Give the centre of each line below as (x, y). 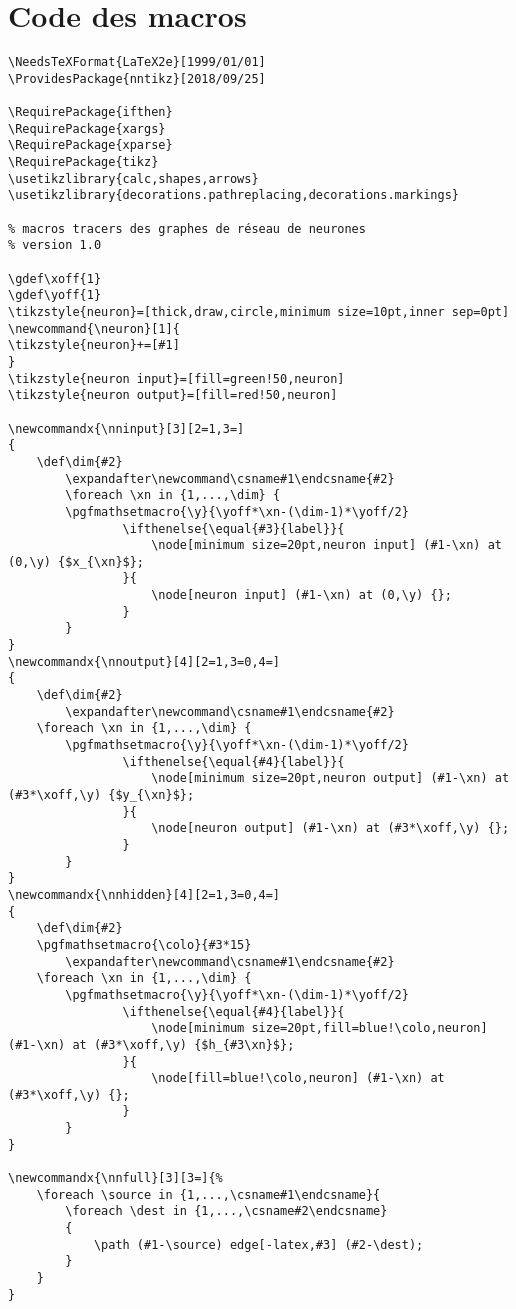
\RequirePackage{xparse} (90, 145)
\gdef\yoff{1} (55, 295)
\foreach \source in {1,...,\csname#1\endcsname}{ (208, 1194)
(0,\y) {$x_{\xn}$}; (76, 561)
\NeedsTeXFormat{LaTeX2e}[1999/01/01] (137, 62)
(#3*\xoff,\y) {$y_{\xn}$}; (101, 795)
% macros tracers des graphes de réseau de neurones (187, 228)
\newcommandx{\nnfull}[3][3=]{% (115, 1178)
